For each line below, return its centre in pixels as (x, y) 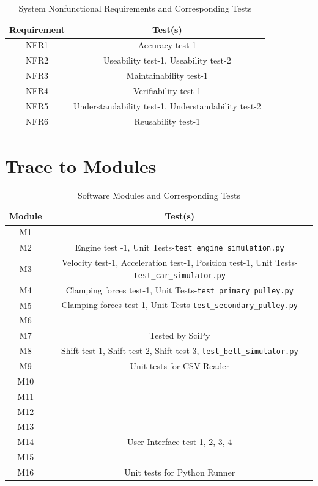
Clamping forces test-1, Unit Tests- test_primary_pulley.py (179, 289)
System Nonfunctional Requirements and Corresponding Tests (135, 8)
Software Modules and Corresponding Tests (159, 195)
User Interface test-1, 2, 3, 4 (180, 442)
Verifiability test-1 (167, 90)
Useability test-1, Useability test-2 (167, 60)
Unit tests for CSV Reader (180, 365)
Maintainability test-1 (167, 75)
